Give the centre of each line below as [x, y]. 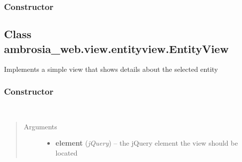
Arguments [40, 126]
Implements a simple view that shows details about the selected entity [111, 69]
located [66, 153]
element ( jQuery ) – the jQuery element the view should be [147, 143]
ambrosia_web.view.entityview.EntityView [117, 48]
